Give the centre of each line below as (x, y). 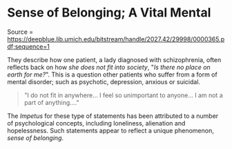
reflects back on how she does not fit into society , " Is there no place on (109, 67)
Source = (20, 32)
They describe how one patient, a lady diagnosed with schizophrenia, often (114, 59)
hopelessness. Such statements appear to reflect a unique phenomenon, (110, 130)
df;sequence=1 (28, 46)
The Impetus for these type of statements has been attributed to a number (113, 116)
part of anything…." (51, 102)
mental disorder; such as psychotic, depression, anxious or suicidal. (104, 81)
